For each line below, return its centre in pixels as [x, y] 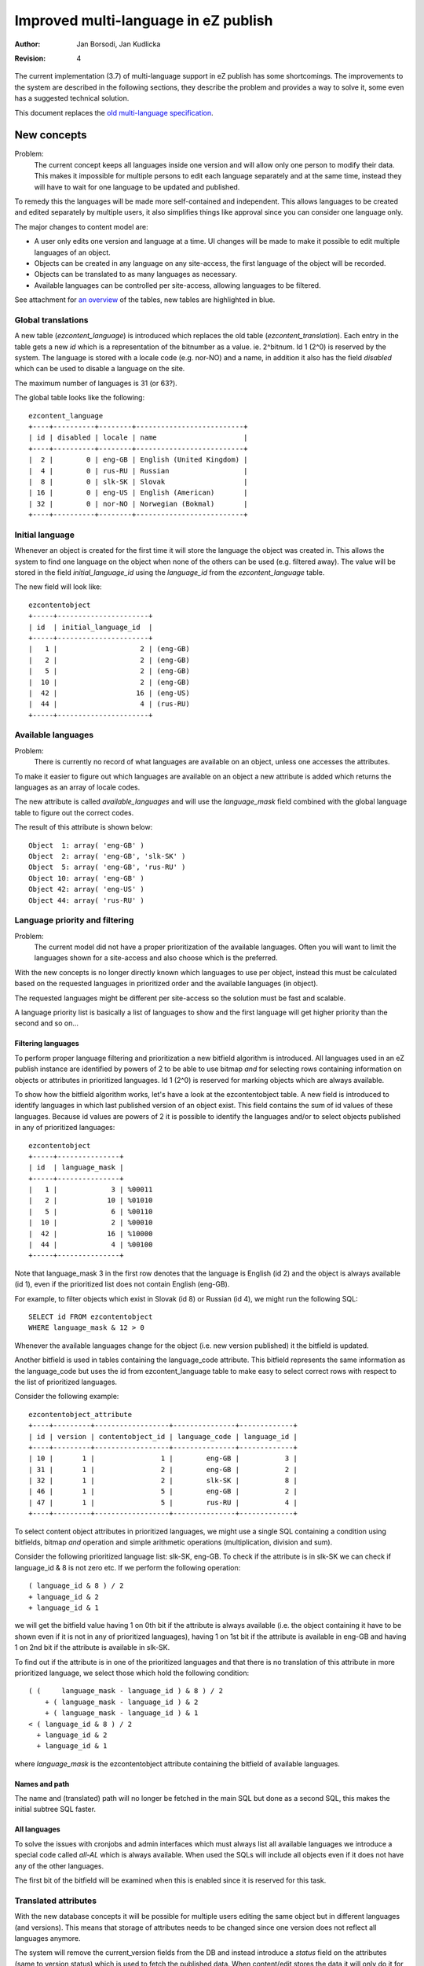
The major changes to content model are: [81, 226]
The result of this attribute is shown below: [84, 827]
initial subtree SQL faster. [55, 1810]
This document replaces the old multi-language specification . [114, 112]
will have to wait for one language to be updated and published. [137, 187]
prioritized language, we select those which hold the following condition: [132, 1673]
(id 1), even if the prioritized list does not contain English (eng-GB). [122, 1284]
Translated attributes [56, 1901]
